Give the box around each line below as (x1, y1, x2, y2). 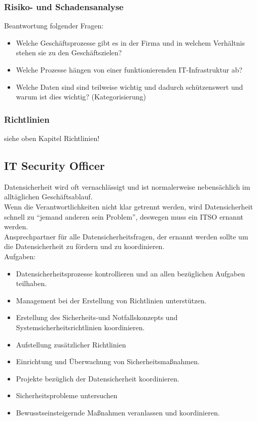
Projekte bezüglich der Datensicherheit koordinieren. (16, 373, 179, 383)
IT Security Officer (4, 157, 105, 173)
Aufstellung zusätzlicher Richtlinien (16, 339, 126, 349)
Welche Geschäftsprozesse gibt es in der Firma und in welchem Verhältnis (16, 37, 245, 48)
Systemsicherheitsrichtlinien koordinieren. (16, 322, 145, 332)
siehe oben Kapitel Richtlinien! (4, 133, 100, 143)
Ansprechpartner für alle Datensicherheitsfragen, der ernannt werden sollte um (4, 231, 248, 241)
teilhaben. (16, 278, 47, 289)
